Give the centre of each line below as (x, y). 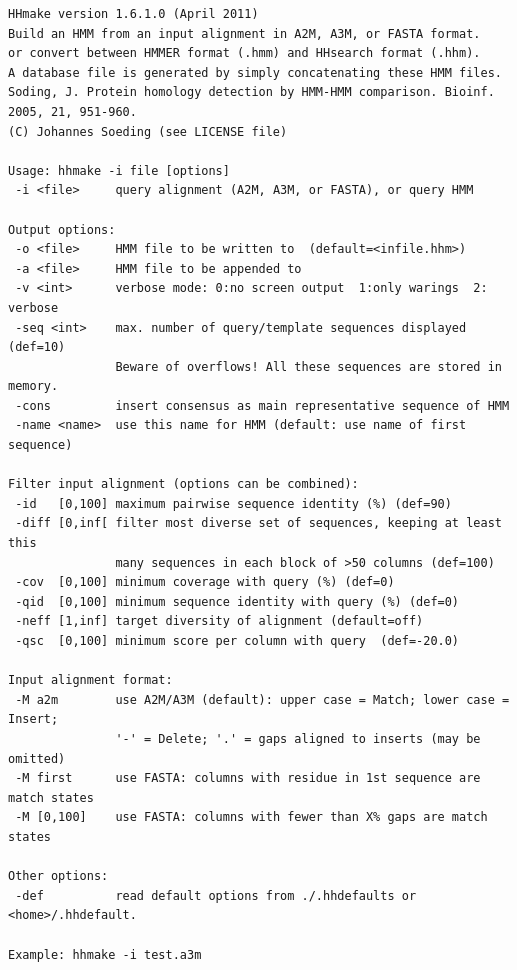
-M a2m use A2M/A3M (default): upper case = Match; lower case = (262, 699)
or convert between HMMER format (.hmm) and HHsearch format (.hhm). (244, 53)
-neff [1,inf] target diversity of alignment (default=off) (219, 621)
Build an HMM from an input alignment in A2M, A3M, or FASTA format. (244, 33)
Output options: (62, 229)
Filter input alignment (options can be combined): (183, 484)
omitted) (37, 758)
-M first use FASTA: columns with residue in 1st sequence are (248, 778)
